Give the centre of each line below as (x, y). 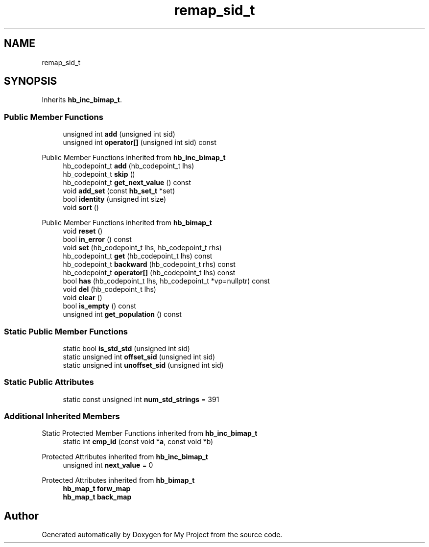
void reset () (83, 231)
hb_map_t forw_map (97, 489)
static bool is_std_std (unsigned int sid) (126, 348)
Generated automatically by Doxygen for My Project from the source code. (162, 535)
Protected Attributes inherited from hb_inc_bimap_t (125, 457)
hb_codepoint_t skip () (99, 174)
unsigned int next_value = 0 (108, 465)
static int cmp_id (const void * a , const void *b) (138, 442)
